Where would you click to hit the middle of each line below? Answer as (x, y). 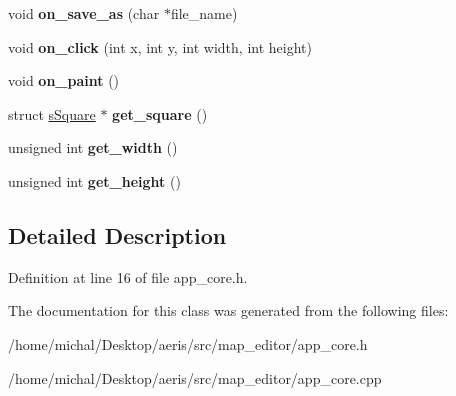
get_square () (160, 113)
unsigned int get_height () (94, 180)
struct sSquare (52, 113)
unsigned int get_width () (93, 147)
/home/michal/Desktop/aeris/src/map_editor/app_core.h (188, 343)
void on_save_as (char (84, 13)
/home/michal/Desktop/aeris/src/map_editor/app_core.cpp (195, 377)
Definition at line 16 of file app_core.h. (128, 276)
